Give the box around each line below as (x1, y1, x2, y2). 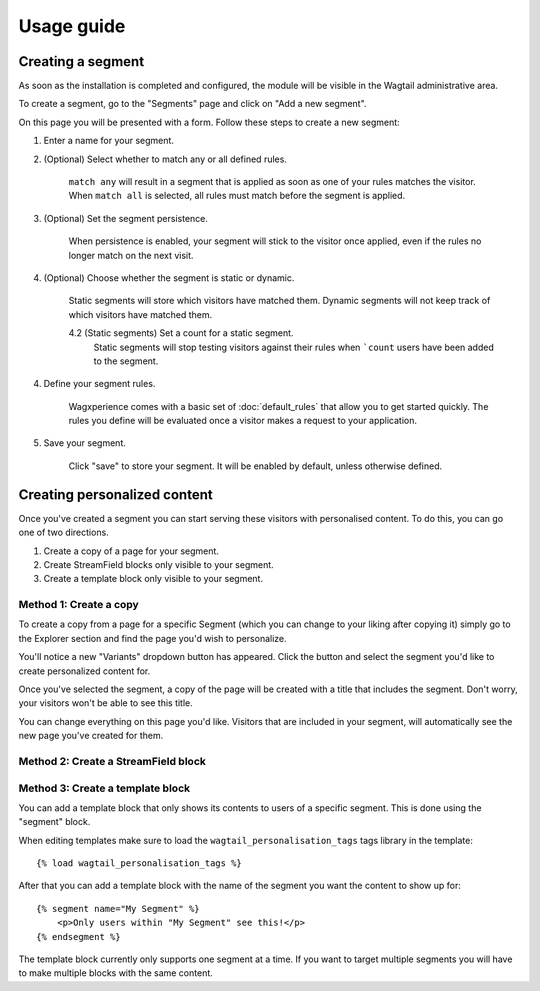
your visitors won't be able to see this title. (18, 697, 194, 709)
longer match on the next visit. (68, 249, 194, 261)
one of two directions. (18, 526, 109, 539)
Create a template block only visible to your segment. (43, 573, 264, 585)
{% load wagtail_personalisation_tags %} (36, 858, 242, 869)
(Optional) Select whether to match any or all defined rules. (43, 153, 287, 165)
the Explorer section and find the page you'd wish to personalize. (18, 632, 287, 644)
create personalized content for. (18, 665, 151, 677)
